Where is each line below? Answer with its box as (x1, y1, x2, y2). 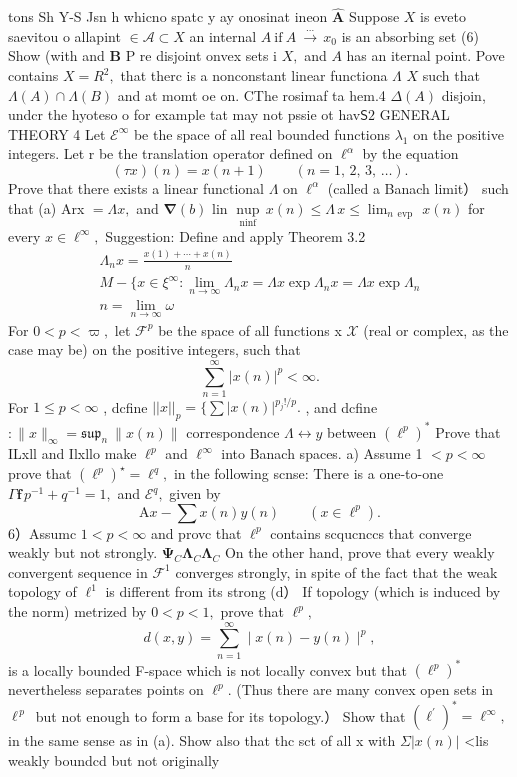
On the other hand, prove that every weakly (224, 542, 495, 563)
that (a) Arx (8, 197, 85, 218)
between (327, 421, 377, 442)
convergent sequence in (8, 561, 148, 582)
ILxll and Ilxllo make (8, 443, 137, 464)
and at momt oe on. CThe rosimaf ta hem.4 (117, 84, 386, 105)
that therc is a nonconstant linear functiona (120, 65, 388, 85)
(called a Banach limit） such (327, 177, 509, 198)
